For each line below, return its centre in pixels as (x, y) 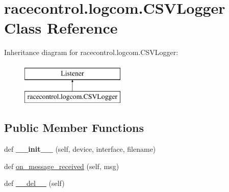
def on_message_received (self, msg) (62, 166)
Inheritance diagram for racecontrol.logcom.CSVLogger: (91, 52)
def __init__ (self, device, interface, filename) (80, 149)
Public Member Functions (74, 128)
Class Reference (61, 28)
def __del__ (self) (34, 183)
